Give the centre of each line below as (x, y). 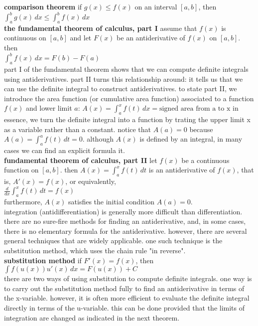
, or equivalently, (91, 181)
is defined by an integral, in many (191, 139)
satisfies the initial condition (111, 201)
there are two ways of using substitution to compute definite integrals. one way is (128, 278)
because (201, 129)
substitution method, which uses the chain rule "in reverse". (95, 250)
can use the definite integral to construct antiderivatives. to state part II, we (121, 88)
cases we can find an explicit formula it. (64, 150)
